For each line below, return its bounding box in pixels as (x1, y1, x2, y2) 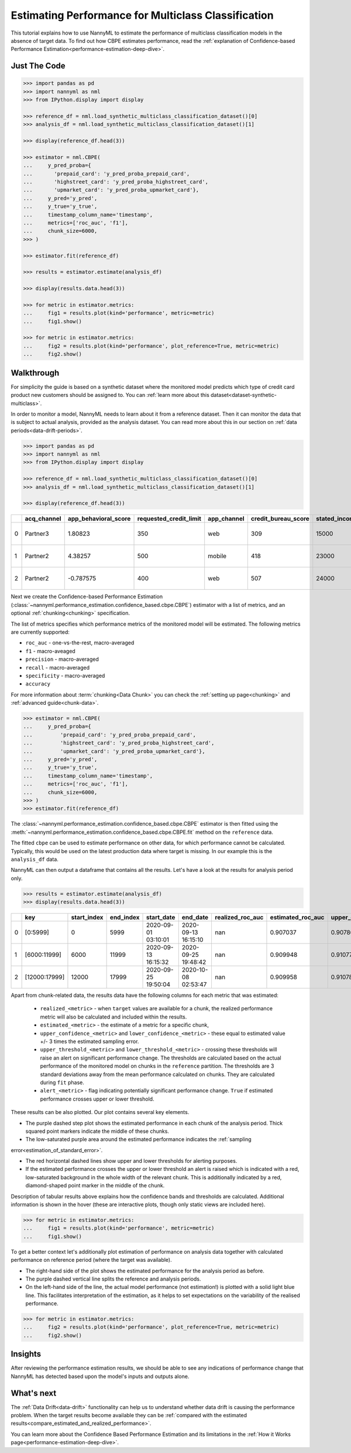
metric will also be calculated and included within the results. (40, 1013, 187, 1020)
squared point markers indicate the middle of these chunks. (25, 1128, 170, 1135)
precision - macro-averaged (25, 656, 99, 663)
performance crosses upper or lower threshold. (40, 1095, 154, 1102)
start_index (71, 914, 104, 922)
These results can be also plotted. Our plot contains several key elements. (11, 1109, 190, 1116)
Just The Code (11, 61, 66, 71)
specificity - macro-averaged (25, 672, 105, 679)
